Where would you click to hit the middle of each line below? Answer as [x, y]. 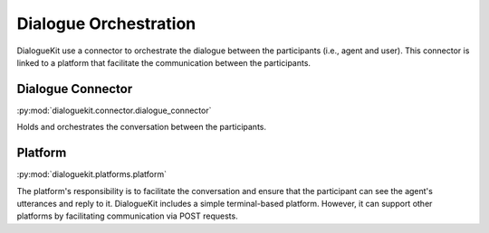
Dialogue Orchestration [106, 23]
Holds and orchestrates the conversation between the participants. [142, 127]
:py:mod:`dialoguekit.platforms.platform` [92, 174]
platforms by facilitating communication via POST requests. [128, 216]
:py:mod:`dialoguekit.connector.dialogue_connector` [114, 110]
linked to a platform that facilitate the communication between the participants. [164, 62]
